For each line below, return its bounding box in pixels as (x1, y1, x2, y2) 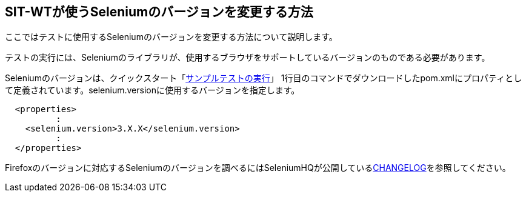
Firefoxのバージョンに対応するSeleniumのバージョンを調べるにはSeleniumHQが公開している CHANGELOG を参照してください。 (5, 162, 511, 173)
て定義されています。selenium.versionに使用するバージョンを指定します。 (5, 85, 300, 96)
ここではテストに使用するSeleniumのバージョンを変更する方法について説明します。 (5, 32, 338, 42)
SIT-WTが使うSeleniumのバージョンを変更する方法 (5, 4, 313, 19)
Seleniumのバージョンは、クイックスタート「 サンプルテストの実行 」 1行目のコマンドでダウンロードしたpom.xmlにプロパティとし (5, 73, 522, 84)
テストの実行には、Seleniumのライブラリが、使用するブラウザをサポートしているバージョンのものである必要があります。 (5, 52, 490, 63)
